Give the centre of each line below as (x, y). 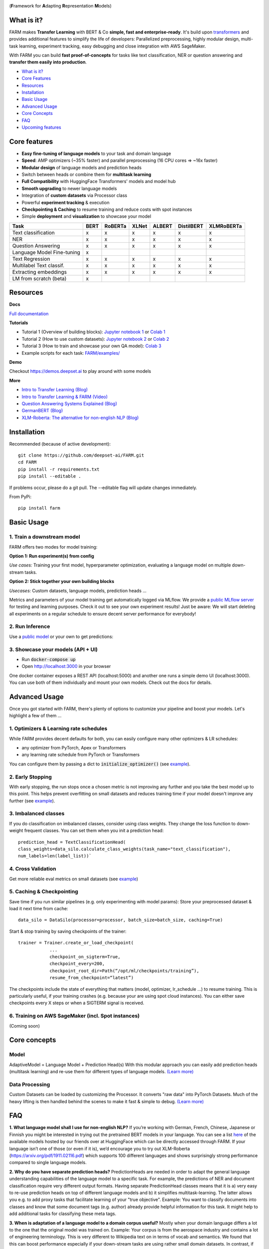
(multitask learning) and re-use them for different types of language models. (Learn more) (101, 1072)
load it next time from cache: (39, 909)
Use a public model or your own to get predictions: (61, 636)
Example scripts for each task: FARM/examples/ (71, 353)
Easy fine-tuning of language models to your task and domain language (96, 153)
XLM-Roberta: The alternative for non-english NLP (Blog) (80, 418)
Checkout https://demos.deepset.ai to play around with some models (80, 371)
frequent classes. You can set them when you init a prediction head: (94, 831)
